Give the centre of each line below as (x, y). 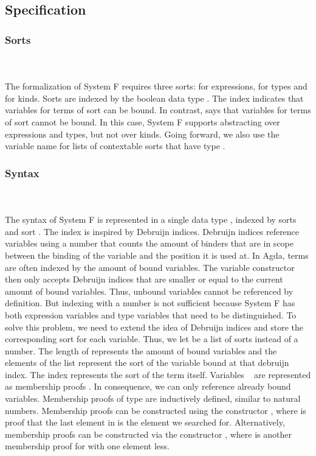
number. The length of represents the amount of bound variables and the (141, 350)
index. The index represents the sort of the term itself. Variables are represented (158, 374)
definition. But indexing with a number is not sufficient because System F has (150, 303)
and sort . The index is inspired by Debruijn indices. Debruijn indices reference (152, 231)
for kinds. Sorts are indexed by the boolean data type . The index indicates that (154, 98)
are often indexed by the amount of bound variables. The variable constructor (150, 267)
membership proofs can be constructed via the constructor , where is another (148, 434)
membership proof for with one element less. (87, 446)
